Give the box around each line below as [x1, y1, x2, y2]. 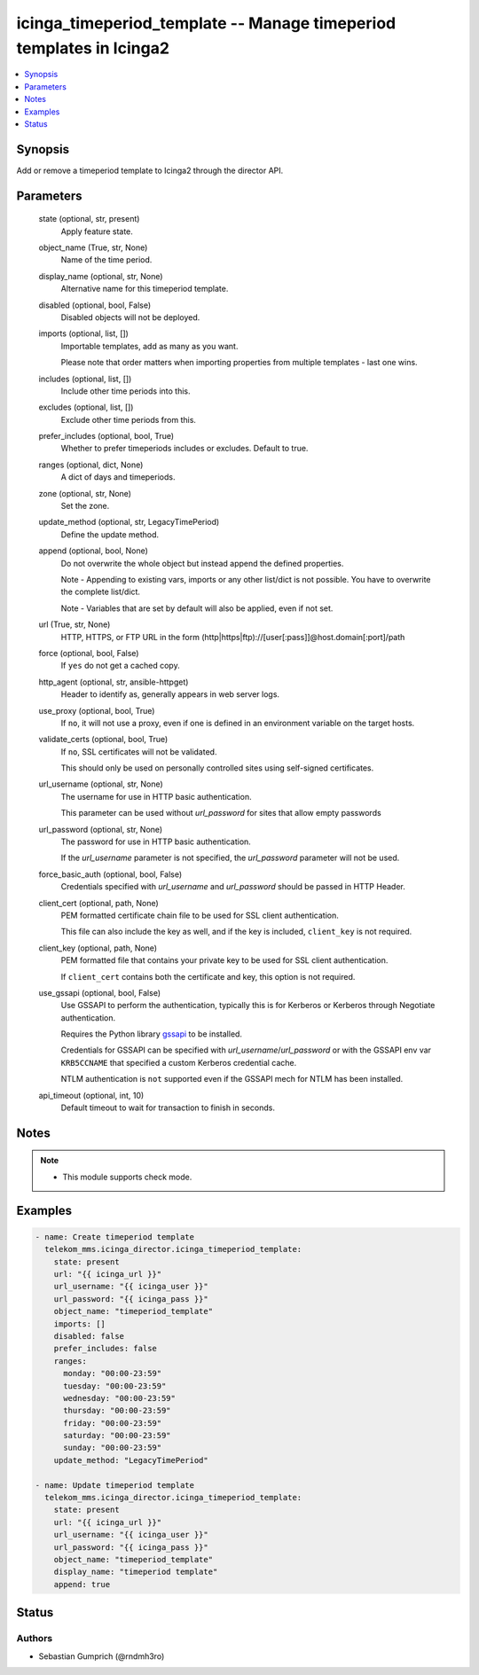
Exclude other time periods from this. [60, 414, 197, 425]
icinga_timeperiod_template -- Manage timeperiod [16, 13, 397, 33]
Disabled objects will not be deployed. [60, 311, 200, 323]
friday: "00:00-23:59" [63, 1418, 162, 1428]
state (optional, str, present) [38, 214, 140, 224]
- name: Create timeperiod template [35, 1232, 195, 1241]
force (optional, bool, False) [38, 647, 139, 658]
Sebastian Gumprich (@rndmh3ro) [38, 1650, 165, 1662]
